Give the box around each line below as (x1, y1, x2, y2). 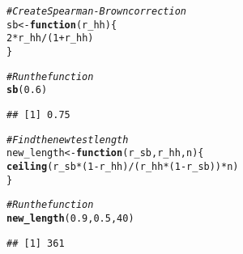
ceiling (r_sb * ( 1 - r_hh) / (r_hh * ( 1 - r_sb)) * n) (6, 160, 239, 172)
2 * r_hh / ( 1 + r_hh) (6, 32, 94, 44)
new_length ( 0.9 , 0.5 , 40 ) (6, 212, 134, 224)
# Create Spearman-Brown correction (6, 6, 186, 17)
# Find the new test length (6, 133, 129, 146)
